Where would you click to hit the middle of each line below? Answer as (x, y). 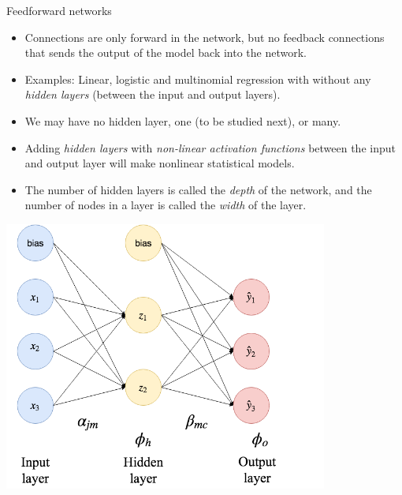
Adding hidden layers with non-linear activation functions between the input (210, 147)
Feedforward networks (59, 10)
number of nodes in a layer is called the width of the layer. (166, 205)
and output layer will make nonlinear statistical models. (160, 163)
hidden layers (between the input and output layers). (153, 94)
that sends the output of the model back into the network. (166, 52)
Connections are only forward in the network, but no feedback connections (205, 37)
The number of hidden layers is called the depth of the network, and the (198, 189)
